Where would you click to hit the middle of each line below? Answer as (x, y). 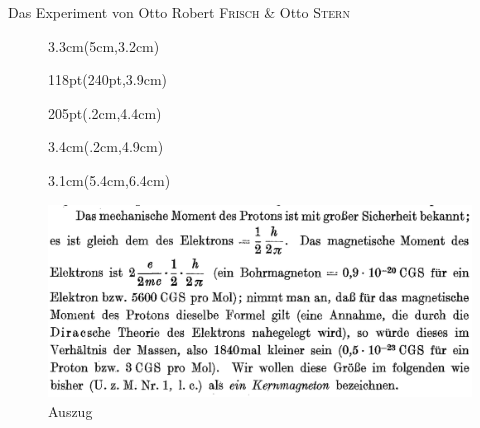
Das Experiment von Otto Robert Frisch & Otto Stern (179, 12)
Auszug (70, 410)
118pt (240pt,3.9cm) (108, 79)
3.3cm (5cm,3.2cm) (104, 45)
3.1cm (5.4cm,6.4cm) (109, 179)
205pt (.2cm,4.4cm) (105, 112)
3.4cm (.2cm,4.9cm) (106, 146)
